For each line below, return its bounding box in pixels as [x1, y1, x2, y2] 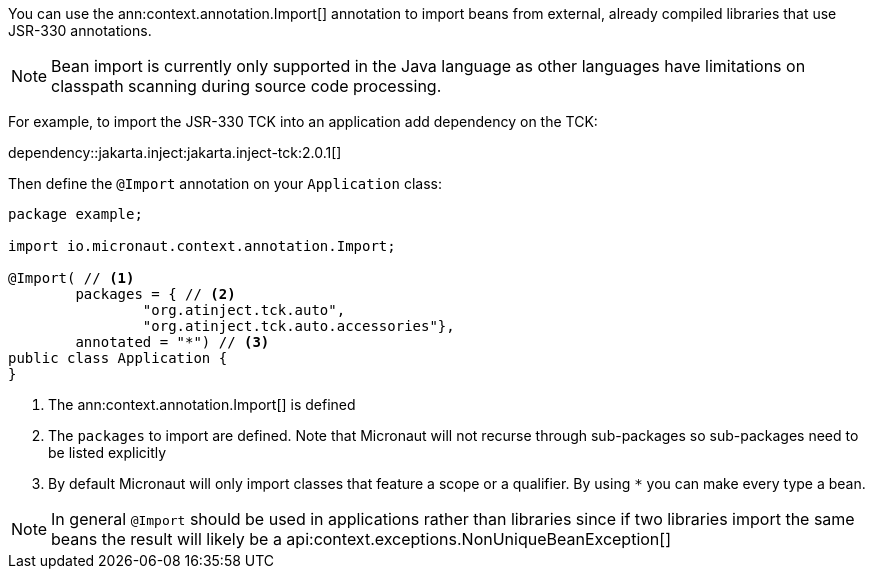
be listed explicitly [48, 444, 167, 461]
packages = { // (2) [75, 286, 236, 302]
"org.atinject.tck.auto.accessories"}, [142, 318, 455, 334]
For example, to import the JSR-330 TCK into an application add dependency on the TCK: [8, 113, 598, 130]
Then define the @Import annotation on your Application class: [8, 175, 442, 192]
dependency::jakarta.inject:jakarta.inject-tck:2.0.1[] [8, 144, 342, 161]
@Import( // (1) [8, 270, 135, 286]
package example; [8, 206, 143, 222]
